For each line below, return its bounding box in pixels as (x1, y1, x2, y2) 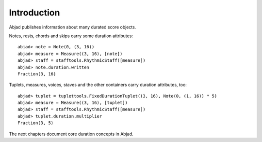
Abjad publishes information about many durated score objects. (9, 24, 136, 30)
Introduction (9, 7, 60, 18)
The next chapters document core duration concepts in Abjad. (9, 131, 133, 137)
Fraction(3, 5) (17, 120, 54, 126)
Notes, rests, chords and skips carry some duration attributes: (9, 33, 133, 39)
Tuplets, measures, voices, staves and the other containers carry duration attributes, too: (9, 82, 187, 88)
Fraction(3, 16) (17, 71, 56, 77)
